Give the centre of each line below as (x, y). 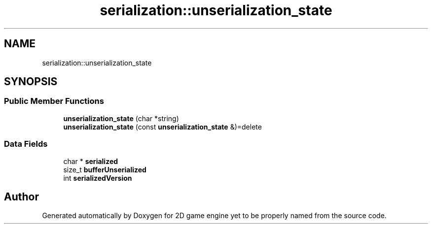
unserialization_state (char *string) (121, 118)
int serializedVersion (98, 178)
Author (21, 196)
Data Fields (26, 144)
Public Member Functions (54, 101)
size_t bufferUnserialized (105, 169)
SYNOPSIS (31, 82)
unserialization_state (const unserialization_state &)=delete (162, 127)
